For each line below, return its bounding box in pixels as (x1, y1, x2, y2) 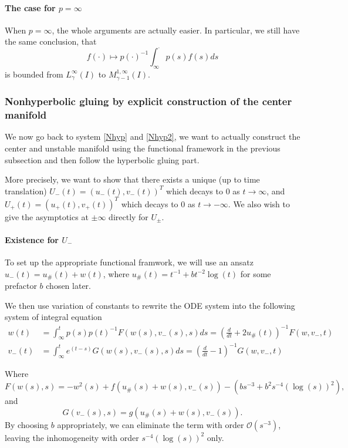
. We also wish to (228, 197, 290, 210)
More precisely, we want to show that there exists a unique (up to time (5, 173, 260, 186)
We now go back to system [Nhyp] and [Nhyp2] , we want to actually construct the (5, 130, 300, 143)
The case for (5, 1, 56, 14)
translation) (5, 184, 47, 197)
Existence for (5, 234, 59, 245)
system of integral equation (5, 311, 102, 323)
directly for (109, 210, 148, 223)
